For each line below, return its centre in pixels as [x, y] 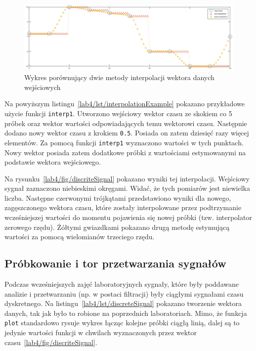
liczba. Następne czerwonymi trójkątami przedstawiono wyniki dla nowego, [118, 197]
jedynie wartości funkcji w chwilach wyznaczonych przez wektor [101, 332]
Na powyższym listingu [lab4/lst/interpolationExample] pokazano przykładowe [125, 104]
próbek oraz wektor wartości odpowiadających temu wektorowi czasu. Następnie [126, 123]
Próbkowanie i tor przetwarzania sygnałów [115, 263]
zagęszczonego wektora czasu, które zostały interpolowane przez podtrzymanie [123, 207]
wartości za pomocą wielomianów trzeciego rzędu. [80, 237]
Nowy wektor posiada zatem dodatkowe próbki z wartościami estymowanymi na [125, 152]
